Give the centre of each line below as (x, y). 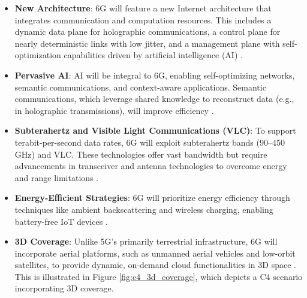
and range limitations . (57, 177)
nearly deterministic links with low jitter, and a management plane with (147, 43)
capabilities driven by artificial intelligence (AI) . (153, 55)
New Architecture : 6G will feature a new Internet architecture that (143, 8)
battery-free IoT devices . (61, 221)
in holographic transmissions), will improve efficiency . (114, 110)
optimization (38, 55)
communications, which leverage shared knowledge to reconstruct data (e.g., (154, 99)
